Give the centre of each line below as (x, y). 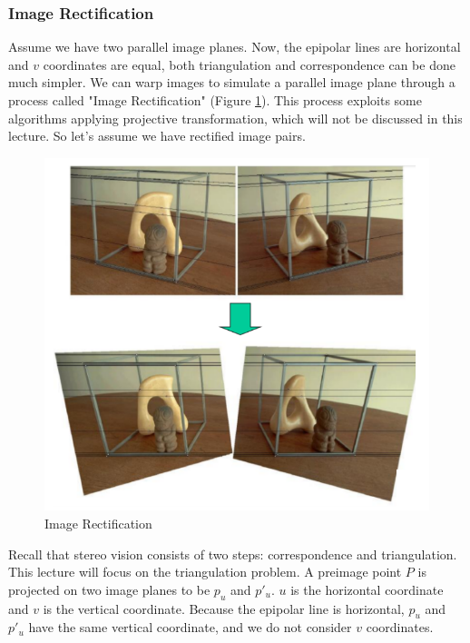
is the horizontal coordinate (367, 589)
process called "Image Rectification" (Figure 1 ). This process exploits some (215, 100)
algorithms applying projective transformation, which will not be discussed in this (235, 118)
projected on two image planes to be (109, 589)
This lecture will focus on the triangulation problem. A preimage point (205, 572)
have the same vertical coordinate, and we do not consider (190, 627)
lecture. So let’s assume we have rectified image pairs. (157, 136)
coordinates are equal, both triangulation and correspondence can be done (249, 64)
